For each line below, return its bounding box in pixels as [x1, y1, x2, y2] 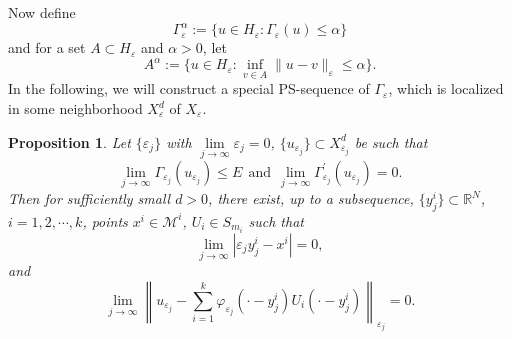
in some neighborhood [8, 98, 143, 118]
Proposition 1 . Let [8, 131, 131, 152]
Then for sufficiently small [8, 188, 171, 209]
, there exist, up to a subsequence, [208, 188, 414, 209]
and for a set [8, 37, 86, 58]
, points [82, 210, 128, 231]
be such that [354, 131, 428, 152]
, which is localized [388, 78, 504, 99]
